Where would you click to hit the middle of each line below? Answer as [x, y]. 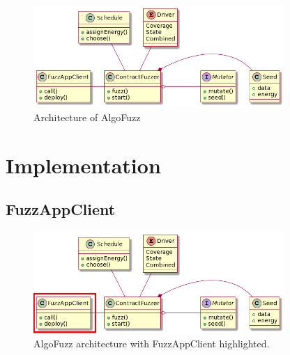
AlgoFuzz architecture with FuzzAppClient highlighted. [152, 343]
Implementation [83, 165]
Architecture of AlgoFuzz [87, 117]
